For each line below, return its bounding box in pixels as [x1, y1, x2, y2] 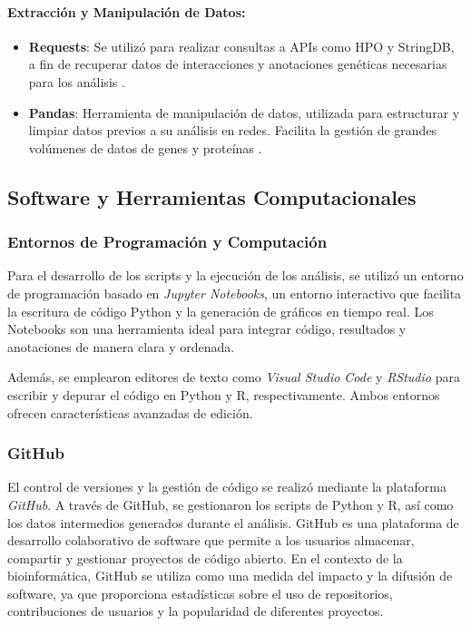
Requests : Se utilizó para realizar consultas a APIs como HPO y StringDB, [28, 36, 455, 55]
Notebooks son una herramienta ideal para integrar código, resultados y [7, 319, 407, 338]
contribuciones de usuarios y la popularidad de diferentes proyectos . [7, 602, 384, 621]
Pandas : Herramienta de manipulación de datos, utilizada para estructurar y [28, 103, 460, 122]
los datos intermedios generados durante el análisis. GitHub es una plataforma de [7, 513, 459, 532]
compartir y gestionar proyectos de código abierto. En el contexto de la [7, 548, 403, 567]
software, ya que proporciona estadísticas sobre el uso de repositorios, [7, 583, 393, 602]
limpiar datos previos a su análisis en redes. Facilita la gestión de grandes [28, 121, 437, 140]
